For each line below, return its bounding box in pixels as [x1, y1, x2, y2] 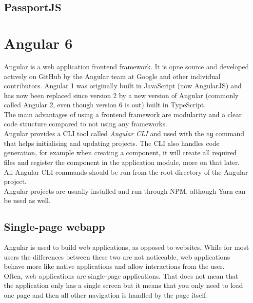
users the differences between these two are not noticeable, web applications [4, 251, 230, 262]
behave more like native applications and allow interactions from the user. [4, 261, 225, 271]
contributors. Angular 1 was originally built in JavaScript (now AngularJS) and [4, 81, 242, 91]
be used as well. [4, 195, 51, 205]
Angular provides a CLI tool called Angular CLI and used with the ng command [4, 128, 245, 139]
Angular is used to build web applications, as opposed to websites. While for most [4, 242, 249, 252]
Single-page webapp [4, 219, 105, 234]
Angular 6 [4, 33, 73, 53]
